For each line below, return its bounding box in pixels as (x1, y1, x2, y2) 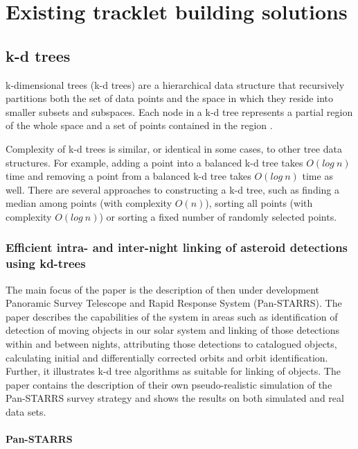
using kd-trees (6, 255, 86, 272)
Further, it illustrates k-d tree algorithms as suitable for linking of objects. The (6, 364, 341, 378)
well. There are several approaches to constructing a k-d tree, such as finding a (6, 182, 340, 196)
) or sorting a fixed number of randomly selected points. (99, 209, 337, 223)
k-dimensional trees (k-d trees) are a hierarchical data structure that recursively (6, 77, 345, 92)
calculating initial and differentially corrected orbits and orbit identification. (6, 350, 328, 364)
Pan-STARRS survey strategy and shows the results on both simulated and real (6, 391, 344, 405)
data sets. (6, 405, 46, 418)
